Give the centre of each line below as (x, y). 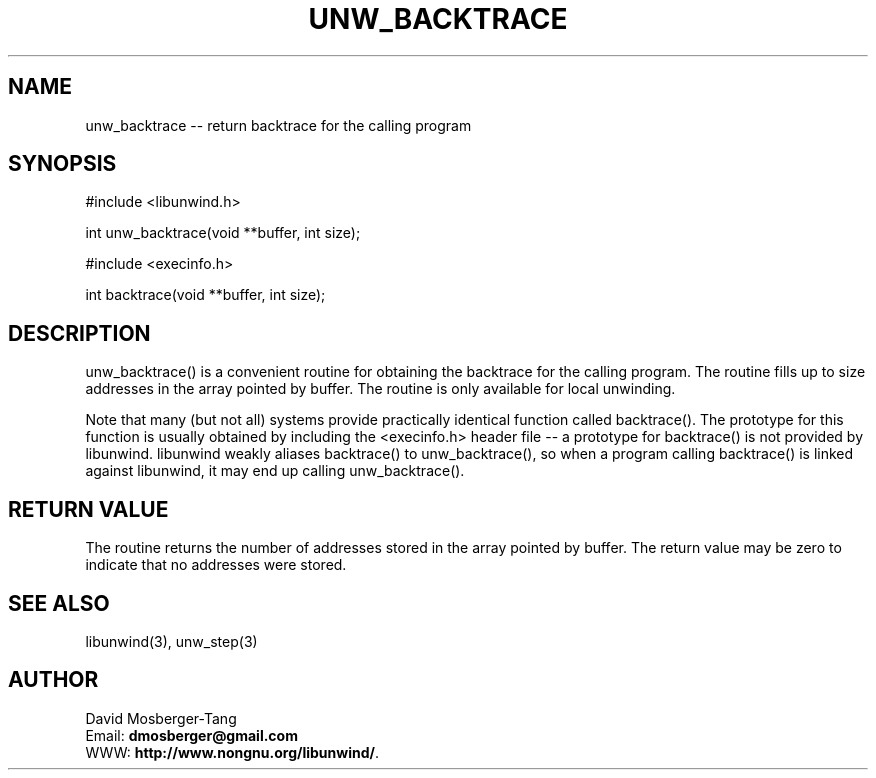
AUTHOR (53, 680)
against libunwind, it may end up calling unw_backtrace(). (275, 471)
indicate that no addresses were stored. (216, 565)
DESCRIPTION (79, 333)
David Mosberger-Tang (161, 718)
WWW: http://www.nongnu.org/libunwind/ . (232, 752)
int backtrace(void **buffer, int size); (205, 295)
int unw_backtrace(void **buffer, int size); (223, 233)
